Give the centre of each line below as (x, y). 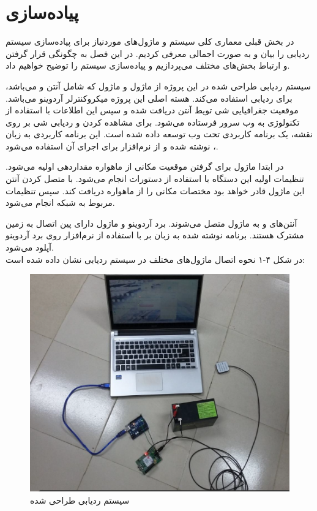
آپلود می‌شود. (30, 247)
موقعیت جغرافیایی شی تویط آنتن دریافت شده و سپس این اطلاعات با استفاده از (152, 110)
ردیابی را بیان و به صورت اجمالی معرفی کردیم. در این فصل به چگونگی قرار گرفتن (158, 53)
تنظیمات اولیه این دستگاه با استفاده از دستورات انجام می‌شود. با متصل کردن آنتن (155, 179)
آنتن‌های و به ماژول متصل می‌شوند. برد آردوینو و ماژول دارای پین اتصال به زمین (151, 223)
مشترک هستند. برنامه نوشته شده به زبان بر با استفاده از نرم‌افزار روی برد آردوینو (155, 235)
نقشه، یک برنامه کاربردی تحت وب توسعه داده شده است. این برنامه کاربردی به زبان (159, 134)
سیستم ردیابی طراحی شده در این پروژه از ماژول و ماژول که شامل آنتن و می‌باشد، (158, 85)
